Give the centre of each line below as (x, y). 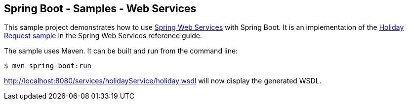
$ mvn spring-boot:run (48, 66)
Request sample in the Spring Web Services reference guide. (103, 36)
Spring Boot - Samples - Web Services (100, 9)
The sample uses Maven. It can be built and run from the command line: (121, 51)
